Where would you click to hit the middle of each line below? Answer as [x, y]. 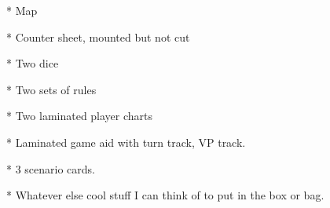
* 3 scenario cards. [51, 168]
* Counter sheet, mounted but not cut [98, 36]
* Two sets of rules [51, 89]
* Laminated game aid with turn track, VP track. [126, 142]
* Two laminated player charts [80, 116]
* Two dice [33, 63]
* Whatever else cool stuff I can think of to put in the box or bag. [165, 195]
